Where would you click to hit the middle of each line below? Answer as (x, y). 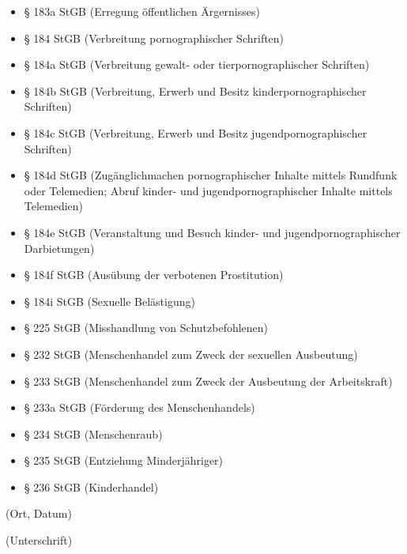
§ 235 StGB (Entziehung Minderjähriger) (124, 460)
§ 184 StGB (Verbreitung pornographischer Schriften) (154, 38)
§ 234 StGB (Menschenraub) (93, 433)
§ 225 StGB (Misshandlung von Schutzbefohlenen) (146, 328)
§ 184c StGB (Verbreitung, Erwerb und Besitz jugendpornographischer (196, 132)
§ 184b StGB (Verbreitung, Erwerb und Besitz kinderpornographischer (195, 90)
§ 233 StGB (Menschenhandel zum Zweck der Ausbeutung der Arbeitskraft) (208, 381)
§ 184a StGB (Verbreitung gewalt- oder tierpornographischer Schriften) (197, 64)
